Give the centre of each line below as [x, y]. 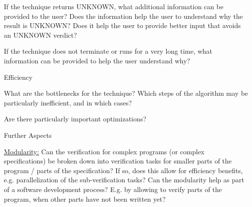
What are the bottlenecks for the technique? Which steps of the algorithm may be [126, 93]
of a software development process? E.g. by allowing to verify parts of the [113, 189]
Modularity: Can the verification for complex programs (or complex [104, 151]
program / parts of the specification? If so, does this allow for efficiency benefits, [123, 170]
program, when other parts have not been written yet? [85, 199]
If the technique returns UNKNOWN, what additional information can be [114, 6]
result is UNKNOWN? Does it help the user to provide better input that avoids [122, 25]
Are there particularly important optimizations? [75, 119]
